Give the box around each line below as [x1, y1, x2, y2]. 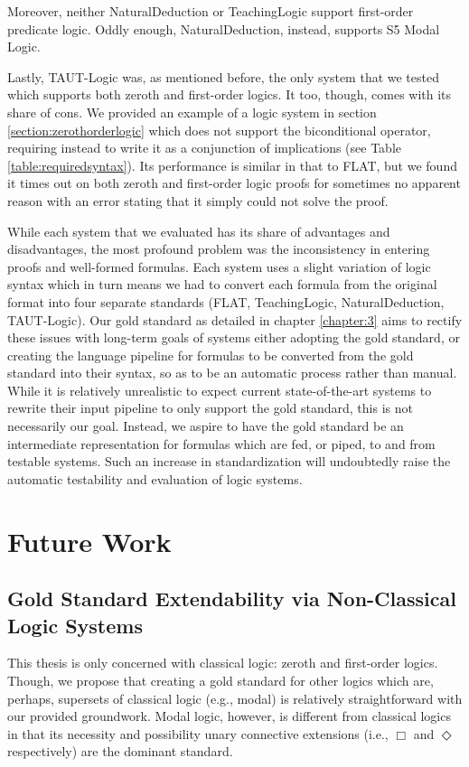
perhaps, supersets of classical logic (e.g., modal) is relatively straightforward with [7, 688, 463, 707]
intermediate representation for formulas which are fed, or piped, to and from [7, 434, 436, 453]
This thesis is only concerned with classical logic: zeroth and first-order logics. [7, 653, 438, 672]
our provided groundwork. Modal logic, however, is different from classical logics [7, 706, 451, 725]
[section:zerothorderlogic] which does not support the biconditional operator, [7, 120, 431, 139]
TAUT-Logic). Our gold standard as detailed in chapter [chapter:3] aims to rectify [7, 310, 463, 329]
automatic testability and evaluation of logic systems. [7, 469, 303, 488]
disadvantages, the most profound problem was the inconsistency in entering [7, 239, 430, 258]
